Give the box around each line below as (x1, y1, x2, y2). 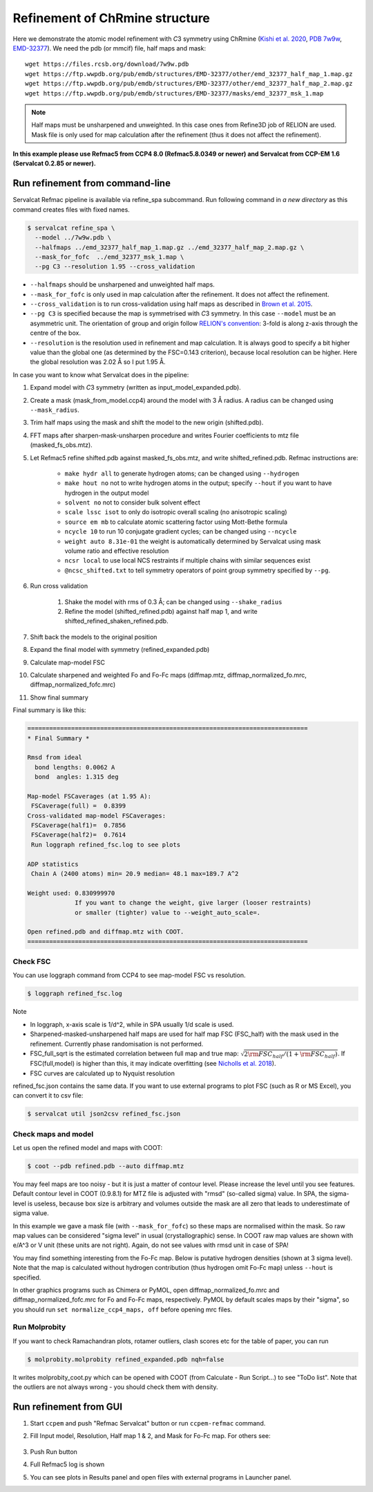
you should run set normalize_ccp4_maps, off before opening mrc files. (12, 1305, 233, 1313)
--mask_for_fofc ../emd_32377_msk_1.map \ (35, 253, 184, 261)
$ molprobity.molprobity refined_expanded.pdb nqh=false (27, 1355, 224, 1363)
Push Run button (30, 1447, 77, 1456)
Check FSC (12, 957, 51, 967)
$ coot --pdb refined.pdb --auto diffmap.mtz (27, 1163, 184, 1170)
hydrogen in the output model (64, 489, 149, 497)
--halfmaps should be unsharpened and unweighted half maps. (30, 280, 216, 289)
